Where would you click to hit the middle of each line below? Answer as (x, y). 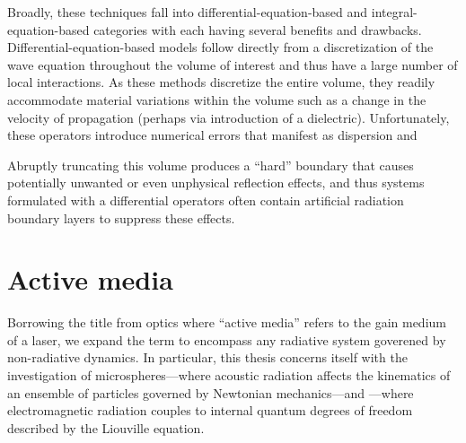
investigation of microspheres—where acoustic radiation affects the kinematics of (229, 375)
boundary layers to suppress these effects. (121, 217)
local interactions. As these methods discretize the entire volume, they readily (221, 82)
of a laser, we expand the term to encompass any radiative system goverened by (227, 339)
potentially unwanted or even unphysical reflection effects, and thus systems (216, 182)
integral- (394, 12)
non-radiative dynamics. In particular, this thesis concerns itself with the (207, 357)
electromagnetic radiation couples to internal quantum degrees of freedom (210, 410)
